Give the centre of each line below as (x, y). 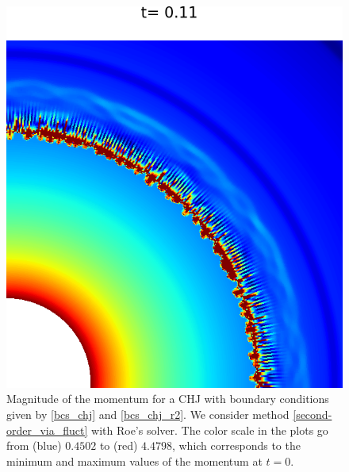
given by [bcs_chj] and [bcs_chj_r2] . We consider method (148, 414)
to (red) (119, 445)
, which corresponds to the (236, 445)
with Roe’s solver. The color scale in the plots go (210, 430)
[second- (313, 414)
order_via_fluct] (47, 430)
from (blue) (34, 445)
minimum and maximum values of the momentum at (134, 460)
